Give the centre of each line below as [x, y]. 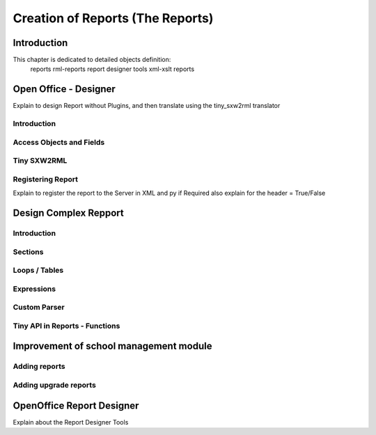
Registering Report [45, 179]
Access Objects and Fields [59, 142]
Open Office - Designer [64, 89]
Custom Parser [39, 308]
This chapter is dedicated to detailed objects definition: [92, 60]
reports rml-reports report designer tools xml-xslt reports [112, 69]
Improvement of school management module [112, 346]
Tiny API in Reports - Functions [66, 326]
